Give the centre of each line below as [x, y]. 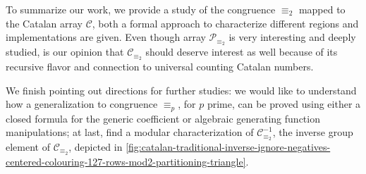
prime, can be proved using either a [284, 104]
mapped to [322, 9]
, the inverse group [313, 132]
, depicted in [96, 147]
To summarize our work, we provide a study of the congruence [141, 9]
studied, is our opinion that [65, 52]
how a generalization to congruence [82, 104]
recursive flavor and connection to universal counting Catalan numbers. [160, 66]
